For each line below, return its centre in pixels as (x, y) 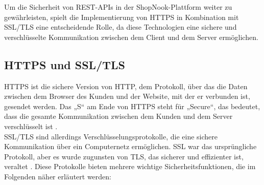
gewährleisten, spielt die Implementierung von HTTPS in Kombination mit (122, 17)
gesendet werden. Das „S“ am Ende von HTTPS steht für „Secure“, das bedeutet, (132, 106)
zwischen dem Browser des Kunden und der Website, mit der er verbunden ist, (127, 96)
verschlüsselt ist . (31, 126)
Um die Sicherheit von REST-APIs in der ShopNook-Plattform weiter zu (118, 7)
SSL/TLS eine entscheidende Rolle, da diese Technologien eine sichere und (121, 27)
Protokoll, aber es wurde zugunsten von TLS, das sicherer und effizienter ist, (124, 156)
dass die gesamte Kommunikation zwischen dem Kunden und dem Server (118, 116)
